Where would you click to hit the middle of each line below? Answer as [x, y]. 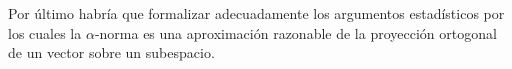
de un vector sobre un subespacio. [111, 52]
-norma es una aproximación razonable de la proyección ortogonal [295, 32]
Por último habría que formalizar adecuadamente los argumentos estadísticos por [256, 13]
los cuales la [45, 32]
